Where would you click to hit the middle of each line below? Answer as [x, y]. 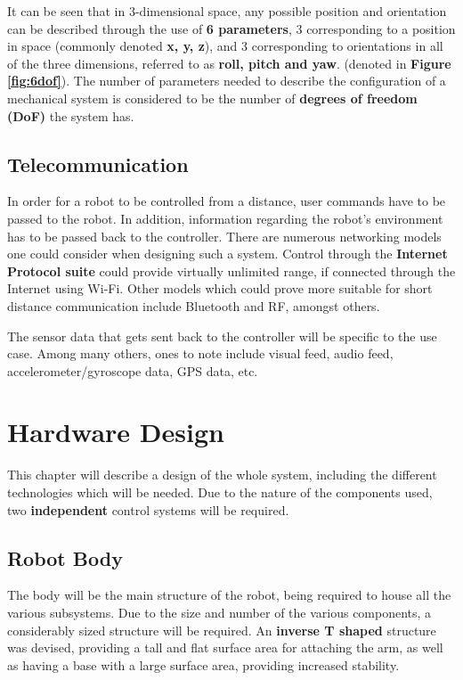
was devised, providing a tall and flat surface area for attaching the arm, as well [225, 647]
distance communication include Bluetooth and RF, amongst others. [194, 305]
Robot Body [65, 557]
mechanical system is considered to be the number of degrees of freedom [212, 98]
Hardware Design [116, 432]
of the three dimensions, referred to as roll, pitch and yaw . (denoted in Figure [229, 63]
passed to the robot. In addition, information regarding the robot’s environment [225, 218]
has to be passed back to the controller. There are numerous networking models [224, 236]
